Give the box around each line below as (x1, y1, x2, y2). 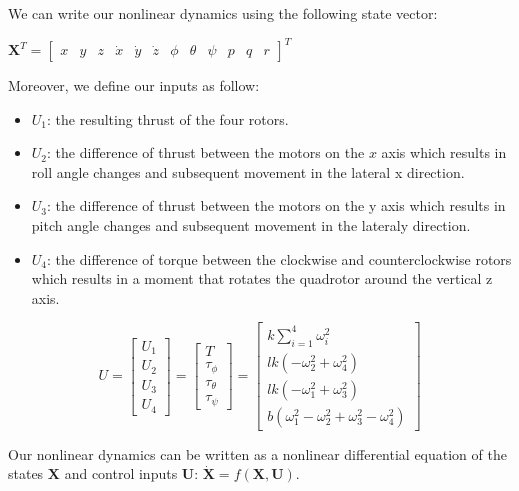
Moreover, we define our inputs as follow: (8, 75, 260, 96)
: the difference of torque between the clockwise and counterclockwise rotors (47, 248, 512, 269)
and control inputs (64, 463, 178, 484)
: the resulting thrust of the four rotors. (47, 108, 289, 129)
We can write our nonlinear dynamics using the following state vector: (8, 3, 438, 23)
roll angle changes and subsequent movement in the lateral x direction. (31, 161, 465, 182)
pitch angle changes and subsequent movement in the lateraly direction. (31, 215, 471, 236)
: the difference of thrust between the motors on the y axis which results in (47, 195, 506, 216)
